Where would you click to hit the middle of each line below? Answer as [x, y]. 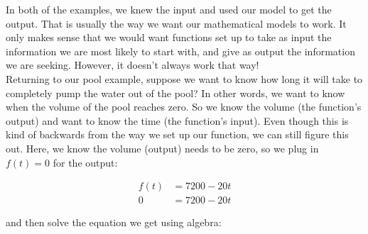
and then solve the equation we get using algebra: [114, 222]
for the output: [85, 162]
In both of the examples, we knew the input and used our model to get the [169, 9]
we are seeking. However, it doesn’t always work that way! [132, 65]
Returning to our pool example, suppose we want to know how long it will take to [184, 78]
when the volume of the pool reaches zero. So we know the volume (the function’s [184, 107]
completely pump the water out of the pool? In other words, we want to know [175, 93]
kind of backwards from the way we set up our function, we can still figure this [177, 134]
